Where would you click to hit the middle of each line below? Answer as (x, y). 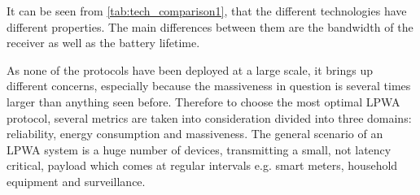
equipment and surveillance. (76, 181)
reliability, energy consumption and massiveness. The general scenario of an (195, 134)
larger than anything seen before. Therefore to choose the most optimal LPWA (203, 101)
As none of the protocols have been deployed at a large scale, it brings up (190, 69)
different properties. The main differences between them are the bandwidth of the (210, 26)
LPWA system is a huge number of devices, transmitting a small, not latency (199, 149)
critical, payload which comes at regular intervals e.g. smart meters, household (202, 165)
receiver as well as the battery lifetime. (103, 43)
